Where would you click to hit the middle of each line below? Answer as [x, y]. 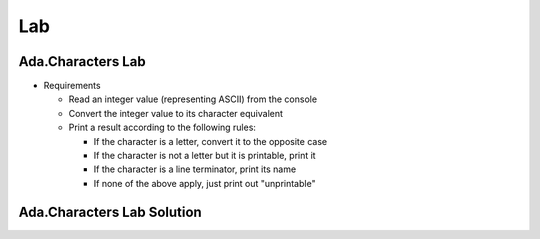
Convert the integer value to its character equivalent [176, 113]
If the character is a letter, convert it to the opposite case [210, 141]
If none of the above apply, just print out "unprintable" [204, 183]
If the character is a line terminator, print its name [195, 169]
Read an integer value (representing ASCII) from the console [193, 99]
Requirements [72, 86]
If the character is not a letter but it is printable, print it [204, 156]
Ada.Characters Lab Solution [110, 211]
